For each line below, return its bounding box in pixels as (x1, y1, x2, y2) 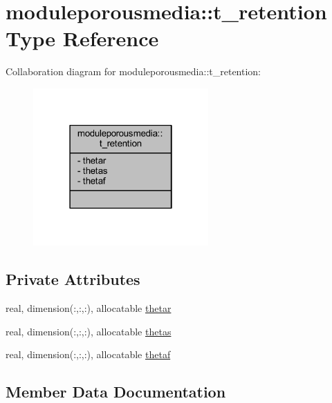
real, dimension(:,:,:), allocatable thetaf (6, 347, 171, 362)
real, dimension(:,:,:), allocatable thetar (6, 301, 172, 315)
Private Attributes (6, 268, 140, 290)
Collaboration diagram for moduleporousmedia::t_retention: (6, 64, 261, 79)
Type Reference (6, 24, 159, 52)
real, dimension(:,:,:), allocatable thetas (6, 324, 172, 338)
